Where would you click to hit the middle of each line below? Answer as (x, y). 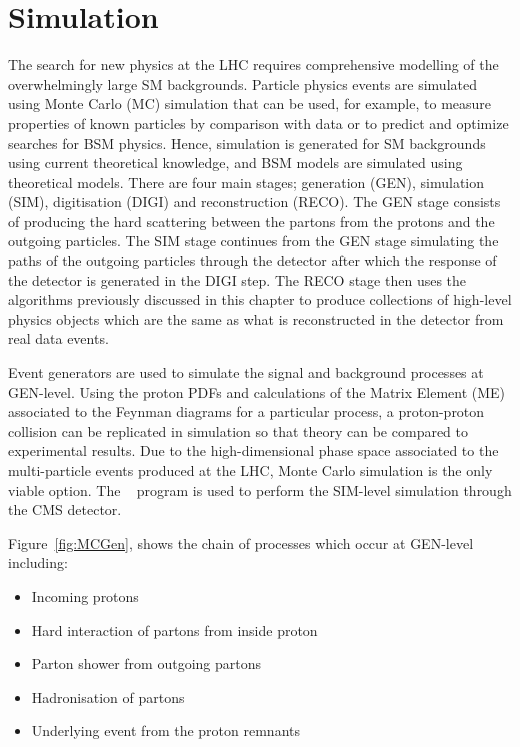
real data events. (58, 338)
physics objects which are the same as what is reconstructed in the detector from (256, 318)
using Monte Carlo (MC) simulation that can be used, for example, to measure (250, 103)
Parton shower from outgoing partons (146, 663)
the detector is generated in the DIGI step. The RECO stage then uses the (237, 279)
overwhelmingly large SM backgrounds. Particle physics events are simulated (242, 83)
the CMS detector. (65, 509)
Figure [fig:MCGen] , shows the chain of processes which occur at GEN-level (241, 542)
